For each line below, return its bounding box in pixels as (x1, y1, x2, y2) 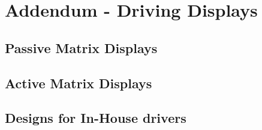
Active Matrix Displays (5, 73, 152, 92)
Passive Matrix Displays (5, 38, 158, 57)
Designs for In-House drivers (5, 109, 186, 127)
